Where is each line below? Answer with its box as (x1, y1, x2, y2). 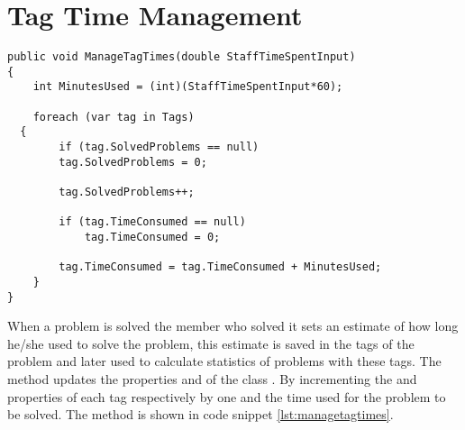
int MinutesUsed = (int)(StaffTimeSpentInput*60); (32, 80, 343, 94)
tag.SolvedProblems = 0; (59, 155, 207, 169)
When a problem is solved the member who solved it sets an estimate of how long (7, 316, 459, 335)
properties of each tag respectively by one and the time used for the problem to (7, 387, 446, 406)
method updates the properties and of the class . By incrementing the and (7, 370, 417, 389)
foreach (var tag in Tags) (32, 110, 195, 124)
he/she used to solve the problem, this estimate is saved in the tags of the (7, 334, 415, 352)
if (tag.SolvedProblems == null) (59, 141, 260, 154)
